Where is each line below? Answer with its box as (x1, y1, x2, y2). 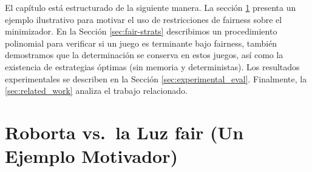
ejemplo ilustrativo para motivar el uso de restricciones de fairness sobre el (5, 13, 282, 25)
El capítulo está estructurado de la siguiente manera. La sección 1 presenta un (5, 1, 296, 13)
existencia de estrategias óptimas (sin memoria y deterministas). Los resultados (5, 60, 300, 73)
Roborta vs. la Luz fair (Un (5, 119, 244, 144)
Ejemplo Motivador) (5, 144, 178, 168)
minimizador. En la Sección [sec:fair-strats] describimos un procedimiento (5, 25, 277, 38)
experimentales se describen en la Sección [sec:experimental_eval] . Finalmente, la (5, 72, 307, 85)
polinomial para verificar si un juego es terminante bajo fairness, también (5, 36, 277, 49)
